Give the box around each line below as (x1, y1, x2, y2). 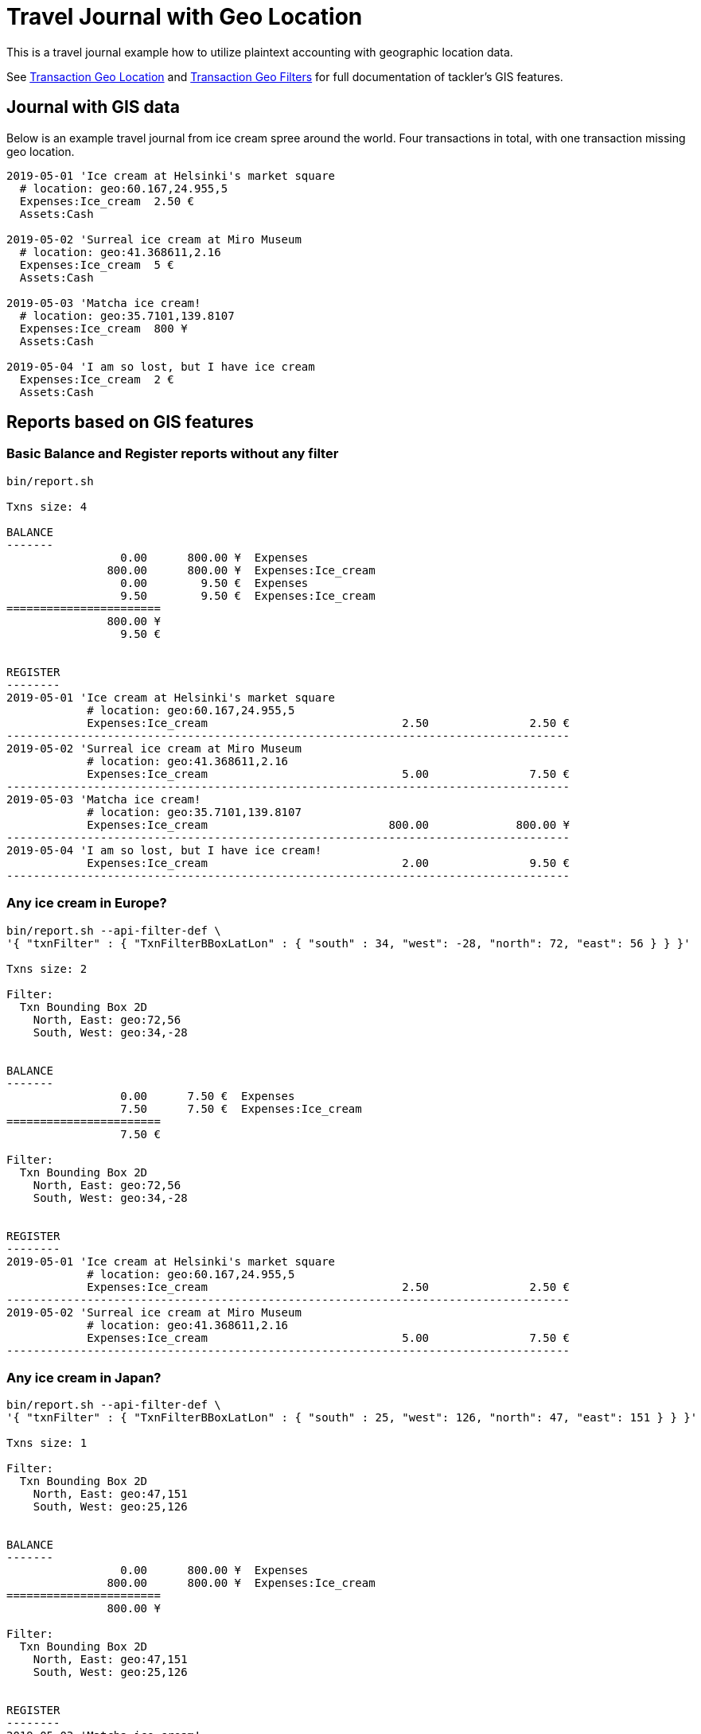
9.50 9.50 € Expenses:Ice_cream (120, 589, 376, 602)
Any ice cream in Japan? (6, 1369, 162, 1386)
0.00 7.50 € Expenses (120, 1089, 295, 1102)
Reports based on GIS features (6, 412, 254, 433)
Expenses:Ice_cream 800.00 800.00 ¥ (87, 818, 571, 831)
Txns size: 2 (6, 962, 88, 975)
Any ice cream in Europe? (6, 895, 167, 912)
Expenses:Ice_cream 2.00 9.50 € (87, 856, 571, 869)
